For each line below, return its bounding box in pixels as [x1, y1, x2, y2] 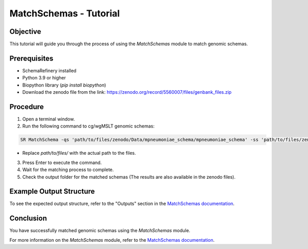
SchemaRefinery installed [22, 67, 76, 74]
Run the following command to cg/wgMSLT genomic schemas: [22, 123, 155, 129]
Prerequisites [9, 54, 53, 63]
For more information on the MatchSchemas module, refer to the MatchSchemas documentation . [9, 237, 215, 243]
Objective [9, 27, 42, 36]
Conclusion [9, 214, 47, 223]
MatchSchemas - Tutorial [9, 8, 120, 19]
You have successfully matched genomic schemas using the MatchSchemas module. [9, 227, 190, 234]
